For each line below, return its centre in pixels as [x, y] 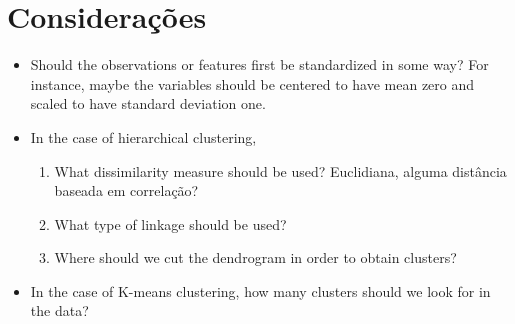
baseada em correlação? [126, 190]
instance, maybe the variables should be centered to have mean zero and [252, 83]
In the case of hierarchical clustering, [143, 136]
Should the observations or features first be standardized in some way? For [259, 64]
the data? [59, 310]
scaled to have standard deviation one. [148, 103]
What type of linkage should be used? [170, 223]
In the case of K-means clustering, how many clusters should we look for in [260, 290]
